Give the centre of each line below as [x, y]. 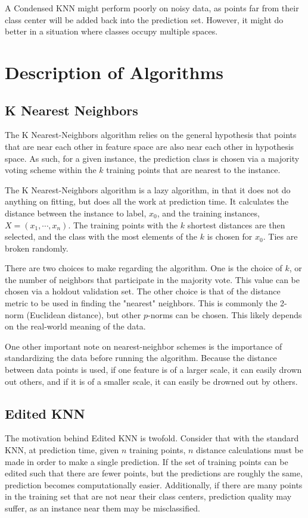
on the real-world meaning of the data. [75, 326]
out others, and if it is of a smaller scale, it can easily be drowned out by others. [151, 381]
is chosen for [230, 236]
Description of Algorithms [114, 72]
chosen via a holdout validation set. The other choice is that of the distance [143, 291]
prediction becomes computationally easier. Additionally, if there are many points [154, 484]
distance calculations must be [250, 450]
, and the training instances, [208, 213]
